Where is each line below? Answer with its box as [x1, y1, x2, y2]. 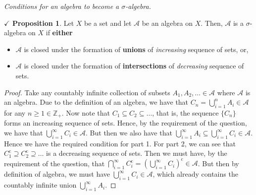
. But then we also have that [86, 128, 172, 137]
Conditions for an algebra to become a [4, 1, 119, 11]
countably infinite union [4, 180, 77, 190]
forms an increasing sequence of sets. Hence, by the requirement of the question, [4, 118, 247, 128]
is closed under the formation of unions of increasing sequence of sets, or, [24, 44, 249, 54]
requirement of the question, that [4, 158, 105, 168]
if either [46, 27, 73, 38]
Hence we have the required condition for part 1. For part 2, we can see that [4, 138, 236, 148]
